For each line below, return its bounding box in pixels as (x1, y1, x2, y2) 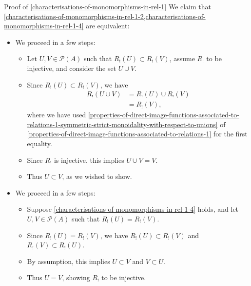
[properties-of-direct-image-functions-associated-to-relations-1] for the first (27, 129, 248, 139)
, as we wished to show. (62, 171, 132, 181)
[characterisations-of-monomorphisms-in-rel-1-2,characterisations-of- (4, 11, 206, 21)
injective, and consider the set (27, 63, 116, 73)
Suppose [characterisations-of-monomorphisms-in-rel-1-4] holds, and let (27, 204, 239, 214)
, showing (62, 272, 90, 283)
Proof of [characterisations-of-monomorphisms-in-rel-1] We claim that (4, 1, 212, 11)
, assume (169, 53, 195, 64)
